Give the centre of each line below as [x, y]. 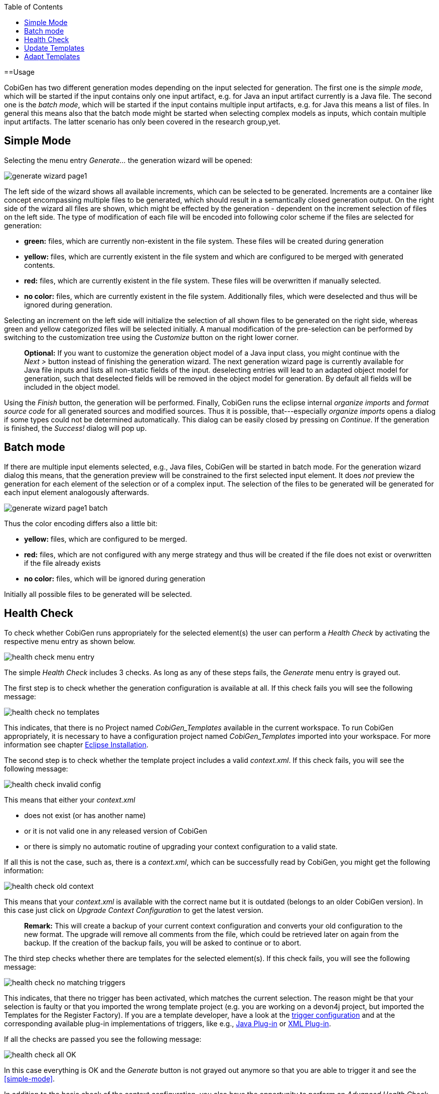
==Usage [19, 72]
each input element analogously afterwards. [77, 492]
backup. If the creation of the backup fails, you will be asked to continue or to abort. [163, 943]
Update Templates [54, 48]
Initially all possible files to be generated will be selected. [98, 594]
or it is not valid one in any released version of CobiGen [116, 831]
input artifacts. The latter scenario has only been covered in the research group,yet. [142, 122]
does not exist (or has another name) [85, 815]
